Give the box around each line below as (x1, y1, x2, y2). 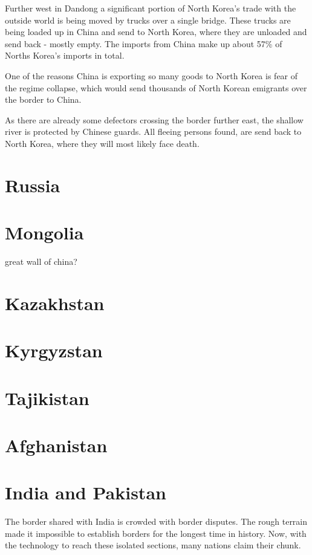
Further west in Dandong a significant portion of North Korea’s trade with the (5, 2, 296, 14)
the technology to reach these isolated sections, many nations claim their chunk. (5, 539, 301, 551)
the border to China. (5, 93, 82, 106)
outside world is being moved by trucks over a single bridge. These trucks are (5, 13, 291, 26)
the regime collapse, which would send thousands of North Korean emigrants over (5, 81, 307, 94)
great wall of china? (5, 255, 77, 268)
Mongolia (5, 220, 84, 245)
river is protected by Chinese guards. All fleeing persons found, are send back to (5, 125, 302, 138)
